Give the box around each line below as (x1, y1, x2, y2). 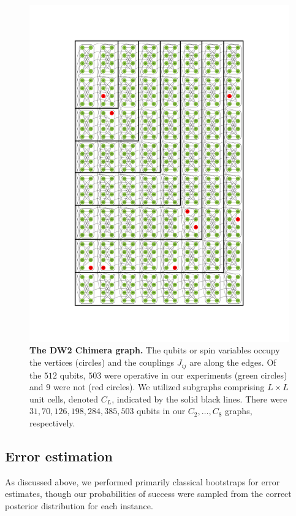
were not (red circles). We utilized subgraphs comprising (53, 380, 265, 393)
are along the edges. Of (189, 356, 276, 369)
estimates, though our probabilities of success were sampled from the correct (5, 487, 292, 500)
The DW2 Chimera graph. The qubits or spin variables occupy (29, 344, 280, 356)
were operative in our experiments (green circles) (104, 368, 287, 381)
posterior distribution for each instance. (5, 499, 153, 512)
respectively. (29, 416, 75, 429)
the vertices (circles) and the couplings (29, 356, 174, 369)
